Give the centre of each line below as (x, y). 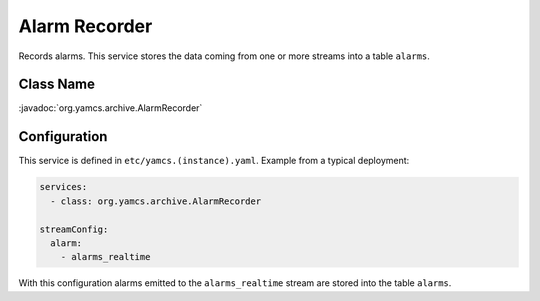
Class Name (56, 84)
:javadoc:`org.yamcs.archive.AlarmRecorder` (110, 108)
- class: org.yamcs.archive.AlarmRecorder (156, 201)
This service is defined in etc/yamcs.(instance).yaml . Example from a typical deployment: (214, 161)
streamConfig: (74, 229)
